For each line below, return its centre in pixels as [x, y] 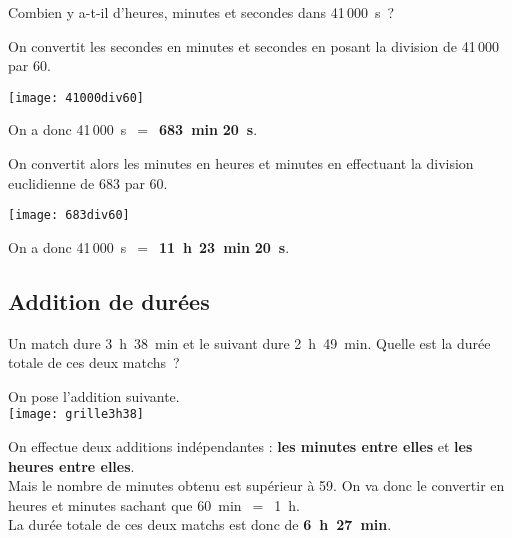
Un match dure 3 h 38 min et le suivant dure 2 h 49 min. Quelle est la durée [249, 342]
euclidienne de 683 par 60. [88, 182]
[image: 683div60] [69, 215]
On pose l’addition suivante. [94, 395]
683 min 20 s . [208, 129]
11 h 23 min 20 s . [224, 246]
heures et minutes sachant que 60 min [125, 504]
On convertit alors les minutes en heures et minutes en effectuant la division [241, 163]
